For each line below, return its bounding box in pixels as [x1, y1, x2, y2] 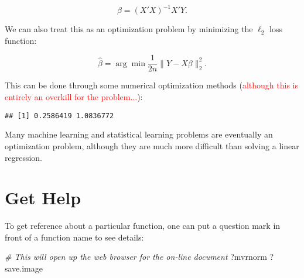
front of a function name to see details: [5, 231, 144, 243]
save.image [5, 262, 43, 274]
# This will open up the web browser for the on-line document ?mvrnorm [5, 250, 267, 263]
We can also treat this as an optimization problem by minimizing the [5, 23, 253, 35]
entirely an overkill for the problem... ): [5, 91, 143, 103]
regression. [5, 151, 43, 163]
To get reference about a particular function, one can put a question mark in [5, 219, 281, 232]
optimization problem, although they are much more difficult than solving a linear [5, 139, 299, 152]
